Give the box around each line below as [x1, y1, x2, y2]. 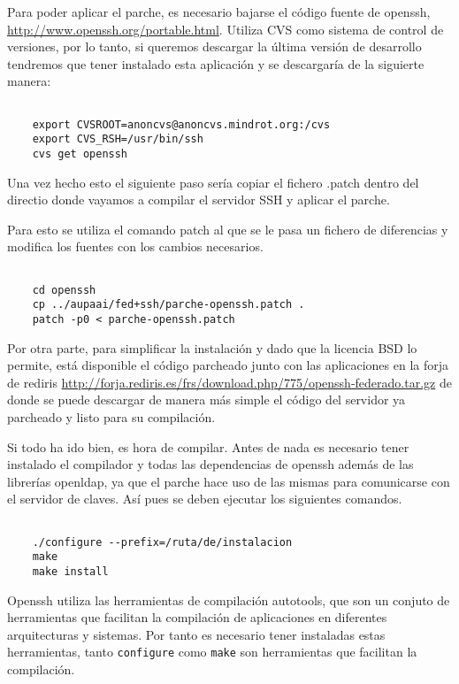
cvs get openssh [32, 147, 128, 160]
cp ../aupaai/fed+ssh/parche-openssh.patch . [32, 298, 305, 311]
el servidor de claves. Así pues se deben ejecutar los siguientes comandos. [7, 489, 402, 508]
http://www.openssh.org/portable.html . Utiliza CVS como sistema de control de [7, 19, 444, 38]
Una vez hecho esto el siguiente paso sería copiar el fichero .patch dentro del [7, 173, 419, 191]
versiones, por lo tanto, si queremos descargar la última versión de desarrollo [7, 37, 422, 56]
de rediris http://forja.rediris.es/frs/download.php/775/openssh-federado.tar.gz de [7, 373, 452, 391]
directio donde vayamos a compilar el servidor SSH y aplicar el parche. [7, 190, 390, 209]
